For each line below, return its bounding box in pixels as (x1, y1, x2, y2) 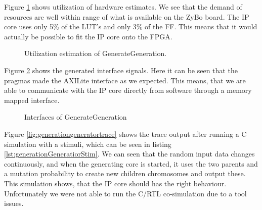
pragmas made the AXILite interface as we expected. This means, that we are (4, 75, 246, 85)
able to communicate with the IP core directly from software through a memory (4, 85, 252, 95)
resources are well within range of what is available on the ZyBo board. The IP (4, 11, 249, 22)
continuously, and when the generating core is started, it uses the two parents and (4, 158, 258, 169)
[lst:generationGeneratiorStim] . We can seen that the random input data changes (4, 148, 255, 159)
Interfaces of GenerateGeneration (24, 112, 127, 122)
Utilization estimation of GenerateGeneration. (24, 48, 167, 59)
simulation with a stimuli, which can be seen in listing (4, 138, 171, 149)
